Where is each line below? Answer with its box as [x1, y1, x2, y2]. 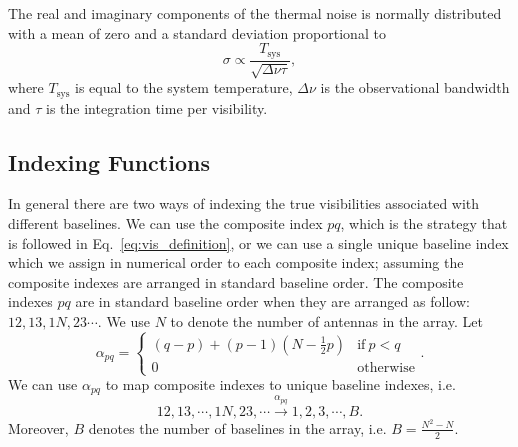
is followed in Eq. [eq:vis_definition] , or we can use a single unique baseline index [8, 232, 509, 253]
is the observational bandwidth [320, 77, 510, 98]
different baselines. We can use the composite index [8, 212, 323, 233]
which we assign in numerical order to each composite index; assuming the [8, 252, 464, 273]
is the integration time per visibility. [46, 97, 268, 118]
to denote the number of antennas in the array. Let [170, 310, 483, 331]
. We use [97, 310, 151, 331]
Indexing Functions [8, 146, 210, 177]
